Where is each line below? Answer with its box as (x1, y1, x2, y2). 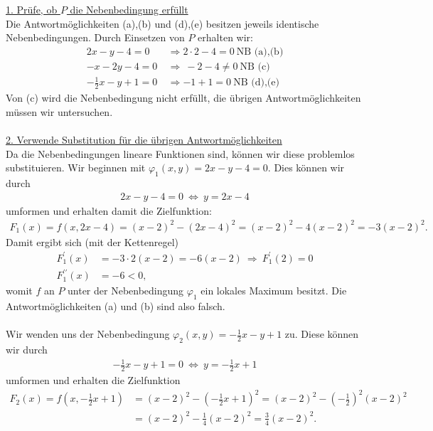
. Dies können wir (267, 160, 345, 175)
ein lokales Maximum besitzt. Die (201, 283, 347, 298)
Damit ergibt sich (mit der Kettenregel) (6, 234, 179, 249)
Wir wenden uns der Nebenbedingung (6, 326, 170, 341)
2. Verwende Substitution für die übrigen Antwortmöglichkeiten (6, 132, 282, 147)
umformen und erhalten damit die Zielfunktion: (6, 203, 212, 218)
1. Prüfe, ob (6, 2, 58, 16)
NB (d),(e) (233, 78, 279, 88)
